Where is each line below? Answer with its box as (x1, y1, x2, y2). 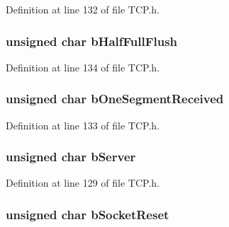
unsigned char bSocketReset (6, 205, 169, 223)
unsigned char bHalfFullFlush (6, 32, 178, 50)
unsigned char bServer (6, 148, 136, 165)
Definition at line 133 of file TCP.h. (6, 117, 160, 132)
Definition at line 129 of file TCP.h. (6, 175, 160, 190)
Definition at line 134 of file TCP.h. (6, 59, 160, 74)
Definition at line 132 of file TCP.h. (6, 2, 160, 16)
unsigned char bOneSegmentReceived (6, 90, 224, 107)
